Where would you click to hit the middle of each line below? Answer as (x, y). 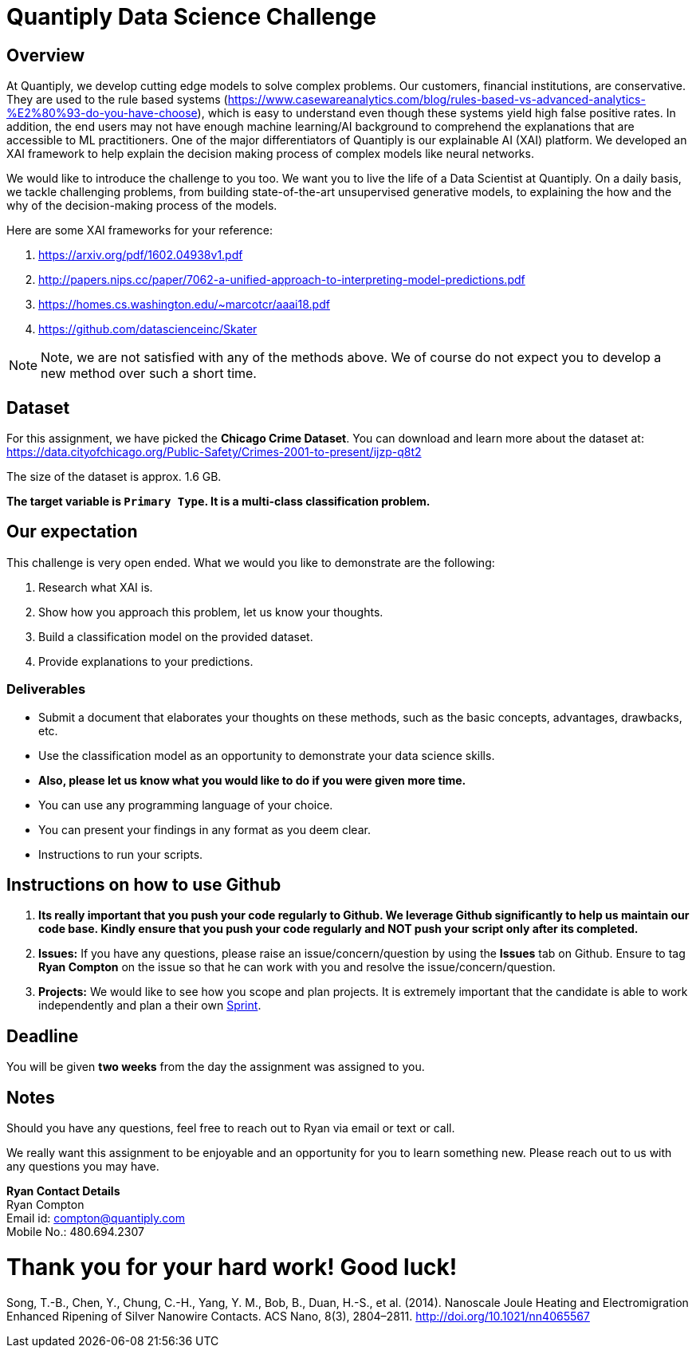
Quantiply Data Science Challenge (191, 17)
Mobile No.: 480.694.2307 (75, 1232)
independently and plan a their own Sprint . (150, 1006)
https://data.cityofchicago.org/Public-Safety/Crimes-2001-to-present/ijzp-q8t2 (214, 452)
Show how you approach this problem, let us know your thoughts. (211, 612)
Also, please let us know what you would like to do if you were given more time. (252, 780)
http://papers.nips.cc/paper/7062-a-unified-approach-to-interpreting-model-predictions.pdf (282, 280)
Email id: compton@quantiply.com (96, 1218)
